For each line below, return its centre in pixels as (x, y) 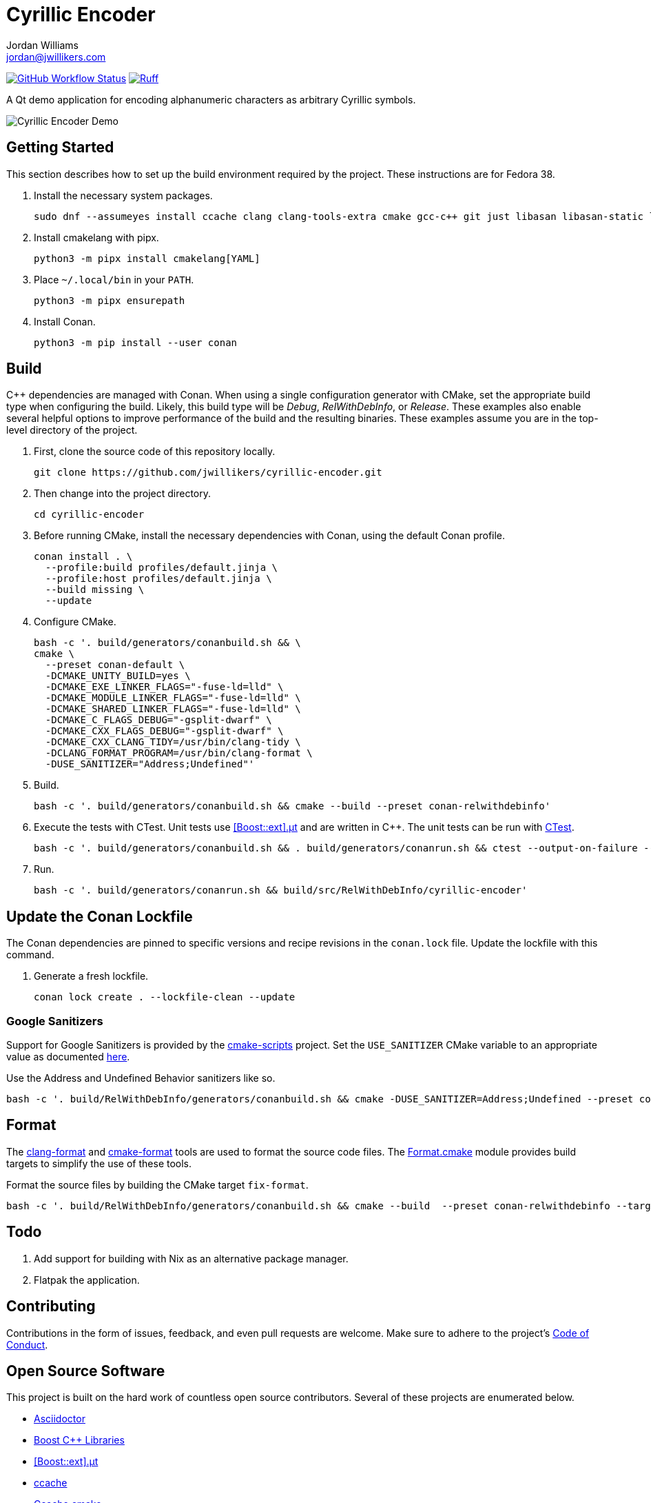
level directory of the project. (72, 430)
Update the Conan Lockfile (100, 916)
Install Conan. (65, 321)
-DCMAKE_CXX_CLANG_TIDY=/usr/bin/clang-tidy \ (173, 742)
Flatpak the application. (87, 1280)
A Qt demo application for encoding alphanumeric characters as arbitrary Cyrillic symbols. (211, 99)
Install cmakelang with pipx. (96, 237)
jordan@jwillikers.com (56, 57)
